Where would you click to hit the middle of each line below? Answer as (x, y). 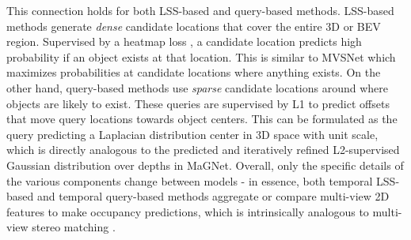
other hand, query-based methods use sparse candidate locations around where (198, 87)
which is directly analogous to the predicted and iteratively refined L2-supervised (203, 150)
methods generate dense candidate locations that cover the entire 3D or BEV (194, 26)
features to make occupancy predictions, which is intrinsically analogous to (188, 211)
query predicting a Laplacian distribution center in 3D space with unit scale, (192, 134)
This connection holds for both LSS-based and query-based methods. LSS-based (200, 10)
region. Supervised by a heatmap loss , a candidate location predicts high (184, 41)
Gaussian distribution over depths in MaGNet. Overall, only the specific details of (205, 165)
